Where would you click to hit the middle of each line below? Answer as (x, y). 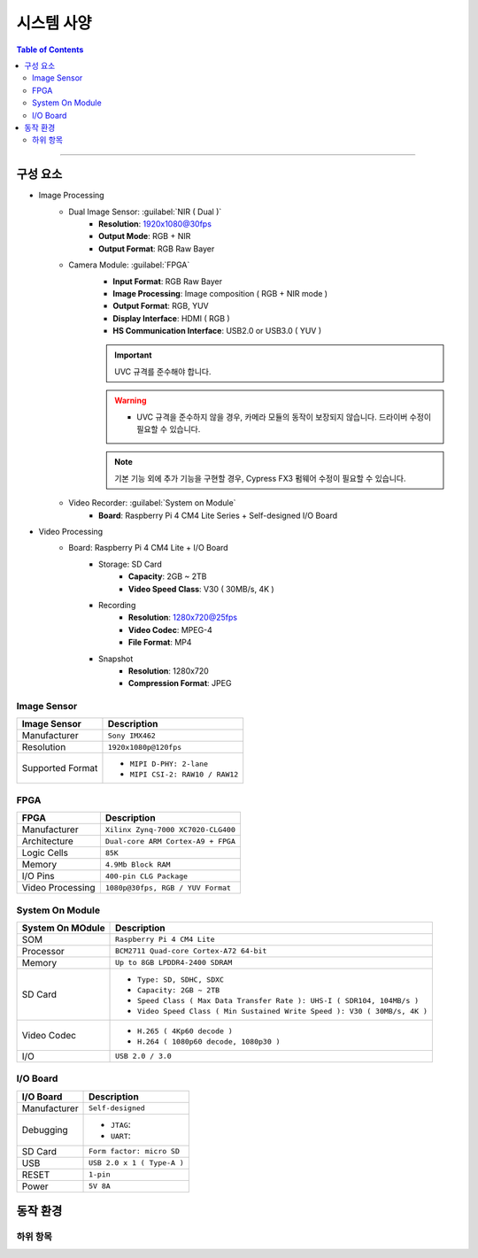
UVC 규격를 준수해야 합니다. (163, 371)
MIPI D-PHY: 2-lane (169, 764)
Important (133, 355)
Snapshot (116, 659)
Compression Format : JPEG (180, 683)
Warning (131, 401)
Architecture (48, 841)
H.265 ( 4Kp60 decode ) (185, 1031)
